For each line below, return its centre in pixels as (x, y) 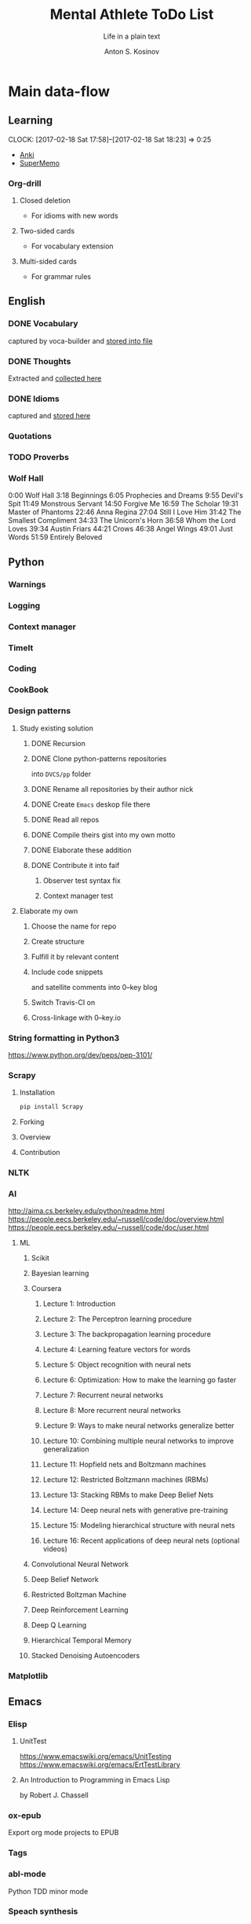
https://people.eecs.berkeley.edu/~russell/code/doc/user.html (109, 1227)
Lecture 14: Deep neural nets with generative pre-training (135, 1510)
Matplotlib (28, 1676)
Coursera (46, 1289)
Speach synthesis (43, 1911)
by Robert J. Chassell (54, 1795)
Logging (24, 605)
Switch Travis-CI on (63, 1002)
